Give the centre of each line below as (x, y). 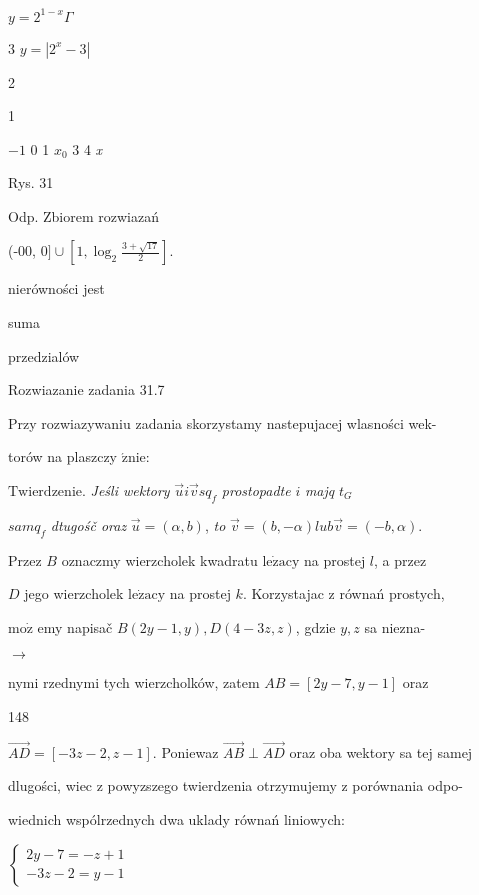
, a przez (400, 559)
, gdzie (315, 626)
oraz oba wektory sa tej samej (381, 751)
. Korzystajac (283, 593)
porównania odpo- (407, 785)
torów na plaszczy (62, 456)
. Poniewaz (185, 751)
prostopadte (256, 490)
